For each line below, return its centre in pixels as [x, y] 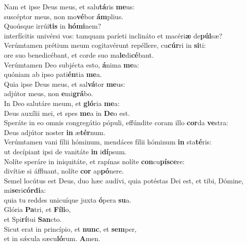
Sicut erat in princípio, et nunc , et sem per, [70, 228]
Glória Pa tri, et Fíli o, [37, 209]
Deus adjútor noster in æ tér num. [55, 132]
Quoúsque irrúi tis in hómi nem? [53, 26]
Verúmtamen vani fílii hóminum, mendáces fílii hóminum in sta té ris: [108, 142]
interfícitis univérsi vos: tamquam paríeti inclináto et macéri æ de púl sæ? [113, 35]
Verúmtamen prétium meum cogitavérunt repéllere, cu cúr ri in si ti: [105, 45]
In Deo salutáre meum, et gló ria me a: [62, 103]
